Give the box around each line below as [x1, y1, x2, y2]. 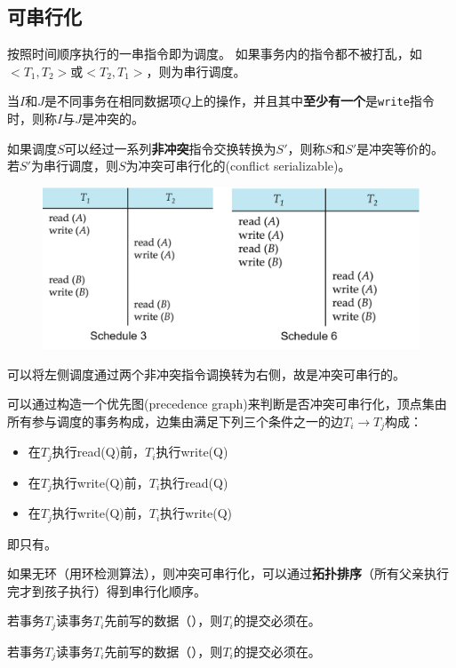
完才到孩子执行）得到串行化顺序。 [7, 581, 206, 600]
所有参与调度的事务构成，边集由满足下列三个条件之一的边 [7, 411, 343, 430]
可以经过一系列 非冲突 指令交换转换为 [64, 139, 276, 157]
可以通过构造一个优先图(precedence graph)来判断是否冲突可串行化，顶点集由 [7, 394, 447, 413]
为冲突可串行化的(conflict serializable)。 [125, 156, 351, 175]
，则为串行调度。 [146, 61, 246, 80]
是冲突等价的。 [356, 139, 444, 157]
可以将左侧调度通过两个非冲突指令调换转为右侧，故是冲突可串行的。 [7, 364, 405, 383]
